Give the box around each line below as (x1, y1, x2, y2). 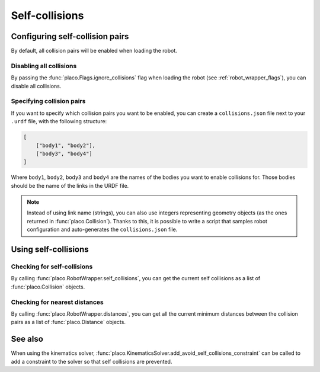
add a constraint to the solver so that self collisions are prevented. (11, 358, 172, 365)
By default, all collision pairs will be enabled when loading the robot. (11, 47, 177, 54)
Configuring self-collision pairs (11, 31, 129, 41)
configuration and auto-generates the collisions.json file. (27, 226, 178, 233)
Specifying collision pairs (11, 97, 86, 105)
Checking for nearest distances (11, 298, 104, 306)
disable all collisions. (11, 82, 62, 89)
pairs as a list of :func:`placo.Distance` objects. (11, 319, 126, 326)
